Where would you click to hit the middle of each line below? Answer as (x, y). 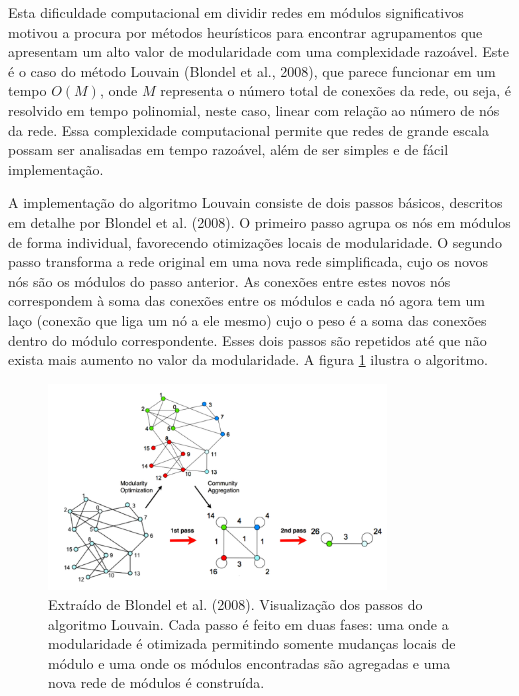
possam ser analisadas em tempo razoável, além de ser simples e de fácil (228, 149)
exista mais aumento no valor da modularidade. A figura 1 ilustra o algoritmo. (248, 359)
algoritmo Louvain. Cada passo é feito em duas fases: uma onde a (248, 623)
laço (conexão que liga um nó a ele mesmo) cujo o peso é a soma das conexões (247, 319)
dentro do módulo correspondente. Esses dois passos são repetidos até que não (247, 339)
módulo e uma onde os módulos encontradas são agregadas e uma (249, 662)
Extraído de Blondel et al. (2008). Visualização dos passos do (235, 603)
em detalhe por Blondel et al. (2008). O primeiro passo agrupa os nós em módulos (259, 221)
